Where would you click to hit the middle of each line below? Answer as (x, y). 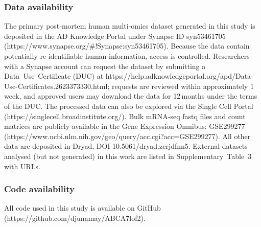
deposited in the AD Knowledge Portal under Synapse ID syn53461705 (115, 36)
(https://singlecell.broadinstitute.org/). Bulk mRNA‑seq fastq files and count (125, 116)
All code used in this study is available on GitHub (82, 208)
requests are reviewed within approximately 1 (183, 86)
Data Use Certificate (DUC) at (54, 76)
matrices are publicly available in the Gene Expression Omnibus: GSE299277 (125, 126)
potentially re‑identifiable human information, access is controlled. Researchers (127, 56)
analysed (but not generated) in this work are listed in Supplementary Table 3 (128, 156)
